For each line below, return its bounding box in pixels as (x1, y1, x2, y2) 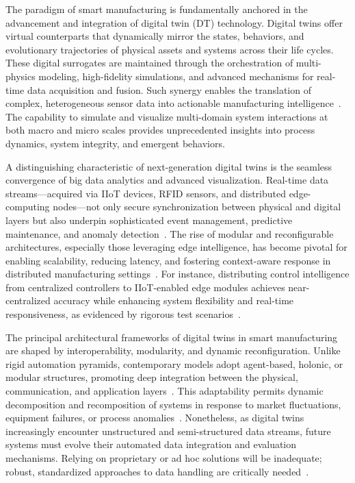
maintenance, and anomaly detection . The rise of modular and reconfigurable (5, 226, 334, 240)
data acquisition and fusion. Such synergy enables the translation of (27, 82, 311, 97)
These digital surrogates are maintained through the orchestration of (5, 55, 293, 70)
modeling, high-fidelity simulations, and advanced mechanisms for (38, 69, 314, 83)
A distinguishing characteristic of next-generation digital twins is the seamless (5, 159, 332, 173)
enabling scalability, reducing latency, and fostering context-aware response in (5, 253, 331, 267)
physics (5, 69, 36, 83)
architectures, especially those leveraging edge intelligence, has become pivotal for (5, 240, 347, 254)
